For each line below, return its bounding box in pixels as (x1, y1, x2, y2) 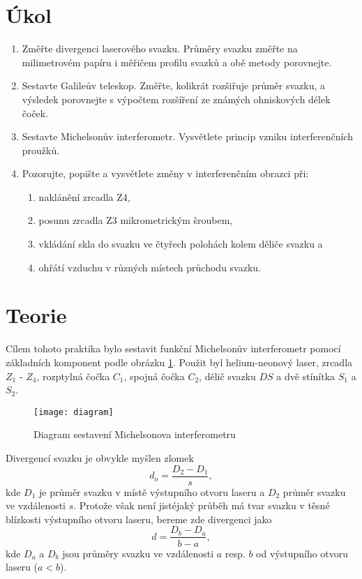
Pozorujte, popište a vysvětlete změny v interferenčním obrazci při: (22, 166, 309, 181)
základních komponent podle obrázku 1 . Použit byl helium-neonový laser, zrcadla (6, 354, 353, 369)
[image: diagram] (33, 407, 114, 417)
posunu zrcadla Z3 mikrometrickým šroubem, (38, 213, 233, 227)
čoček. (22, 105, 49, 120)
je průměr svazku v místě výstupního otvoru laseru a (39, 484, 265, 499)
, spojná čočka (123, 368, 185, 383)
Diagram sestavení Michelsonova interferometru (33, 427, 236, 442)
